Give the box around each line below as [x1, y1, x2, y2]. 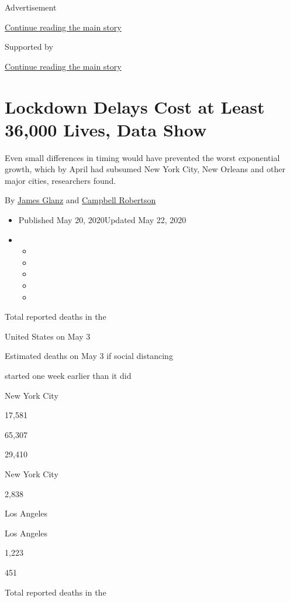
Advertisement [5, 1, 57, 13]
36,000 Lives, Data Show [5, 117, 207, 141]
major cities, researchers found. [5, 174, 116, 186]
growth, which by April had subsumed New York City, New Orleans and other [5, 163, 285, 175]
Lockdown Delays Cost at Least [5, 94, 265, 118]
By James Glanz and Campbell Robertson [5, 194, 156, 206]
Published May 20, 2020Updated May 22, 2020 [18, 214, 187, 226]
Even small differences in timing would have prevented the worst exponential [5, 151, 280, 163]
